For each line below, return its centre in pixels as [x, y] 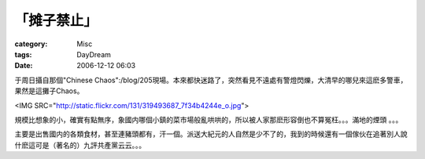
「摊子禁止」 [56, 20]
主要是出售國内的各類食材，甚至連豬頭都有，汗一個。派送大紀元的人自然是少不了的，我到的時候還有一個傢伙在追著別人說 [211, 134]
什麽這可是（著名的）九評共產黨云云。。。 [80, 145]
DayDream [94, 54]
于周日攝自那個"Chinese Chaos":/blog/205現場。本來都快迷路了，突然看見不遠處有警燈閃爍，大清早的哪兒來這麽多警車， [211, 80]
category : [31, 44]
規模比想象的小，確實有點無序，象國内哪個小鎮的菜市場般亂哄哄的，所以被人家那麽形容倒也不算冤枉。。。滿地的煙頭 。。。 [209, 119]
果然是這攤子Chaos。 [49, 91]
